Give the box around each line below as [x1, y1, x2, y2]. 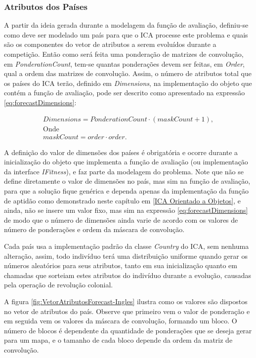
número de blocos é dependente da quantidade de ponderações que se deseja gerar [4, 325, 252, 335]
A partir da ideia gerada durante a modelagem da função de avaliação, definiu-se [4, 20, 249, 30]
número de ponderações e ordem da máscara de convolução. [4, 224, 185, 235]
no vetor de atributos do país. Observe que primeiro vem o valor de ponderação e [4, 306, 250, 316]
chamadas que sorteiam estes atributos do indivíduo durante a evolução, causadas [4, 270, 251, 280]
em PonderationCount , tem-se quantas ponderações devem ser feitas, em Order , [4, 58, 245, 69]
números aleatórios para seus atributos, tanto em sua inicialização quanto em [4, 260, 237, 271]
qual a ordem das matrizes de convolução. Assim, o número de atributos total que [4, 68, 252, 79]
